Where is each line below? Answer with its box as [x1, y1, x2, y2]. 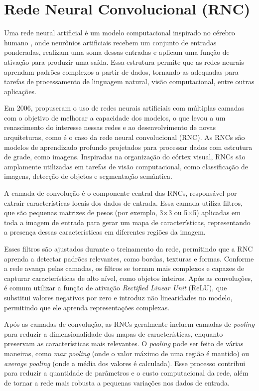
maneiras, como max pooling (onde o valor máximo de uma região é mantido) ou [4, 348, 250, 358]
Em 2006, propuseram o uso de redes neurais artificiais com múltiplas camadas [4, 103, 244, 113]
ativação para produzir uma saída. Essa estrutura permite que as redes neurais [4, 56, 244, 67]
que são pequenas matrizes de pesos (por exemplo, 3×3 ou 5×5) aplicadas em [4, 207, 241, 218]
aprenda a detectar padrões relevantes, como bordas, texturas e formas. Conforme [4, 253, 254, 263]
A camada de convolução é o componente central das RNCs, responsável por [4, 188, 237, 198]
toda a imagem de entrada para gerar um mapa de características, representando [4, 217, 251, 227]
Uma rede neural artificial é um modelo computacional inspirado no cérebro [4, 27, 235, 38]
